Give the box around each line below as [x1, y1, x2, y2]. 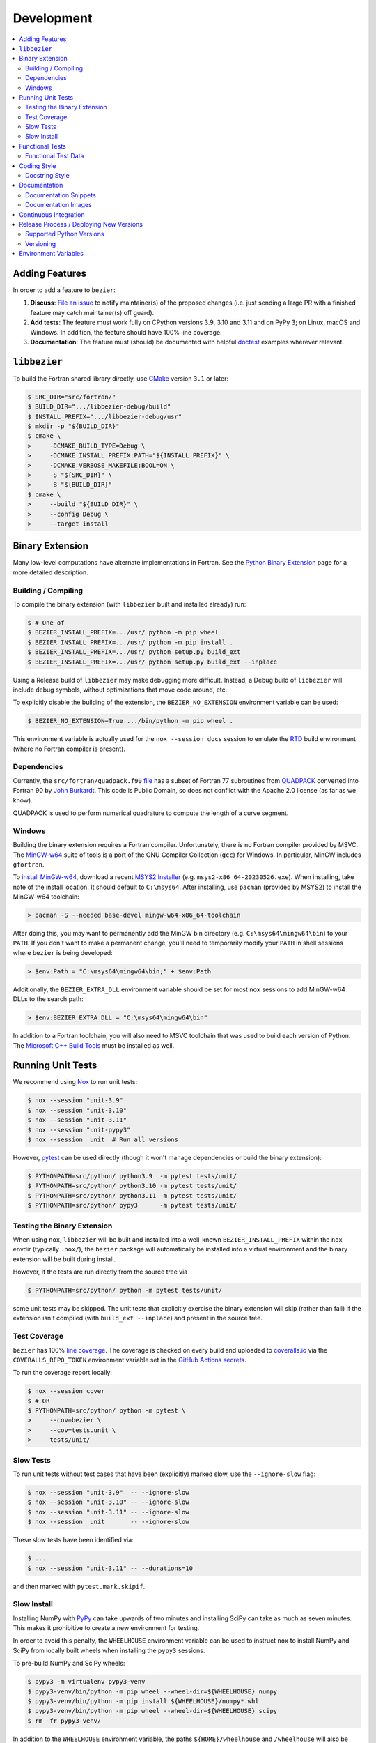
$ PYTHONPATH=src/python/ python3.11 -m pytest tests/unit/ [27, 1192, 237, 1199]
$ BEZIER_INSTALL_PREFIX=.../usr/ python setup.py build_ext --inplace [27, 657, 278, 666]
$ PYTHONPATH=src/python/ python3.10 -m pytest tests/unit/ [27, 1182, 237, 1190]
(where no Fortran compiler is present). [13, 745, 125, 753]
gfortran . [13, 860, 45, 868]
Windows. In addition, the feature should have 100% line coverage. [30, 328, 222, 336]
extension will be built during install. [13, 1255, 116, 1263]
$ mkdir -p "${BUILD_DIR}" [27, 423, 120, 430]
